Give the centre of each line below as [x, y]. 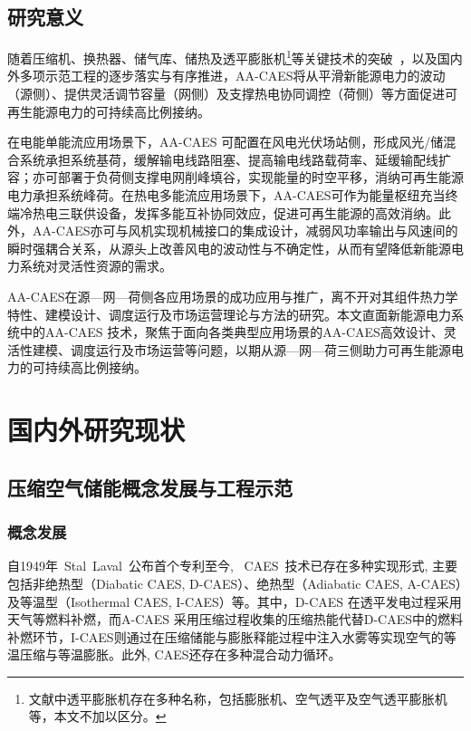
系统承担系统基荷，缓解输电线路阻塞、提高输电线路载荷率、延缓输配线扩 [235, 159]
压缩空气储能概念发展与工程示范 [150, 487]
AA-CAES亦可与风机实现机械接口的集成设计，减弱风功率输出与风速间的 [245, 231]
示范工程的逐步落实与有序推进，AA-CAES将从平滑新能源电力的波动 [245, 76]
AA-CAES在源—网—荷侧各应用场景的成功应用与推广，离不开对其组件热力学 [233, 296]
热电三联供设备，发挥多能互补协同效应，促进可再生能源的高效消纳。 [235, 212]
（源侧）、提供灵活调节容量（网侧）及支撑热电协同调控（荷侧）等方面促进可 [232, 94]
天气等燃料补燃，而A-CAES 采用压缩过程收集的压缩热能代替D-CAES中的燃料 [235, 619]
